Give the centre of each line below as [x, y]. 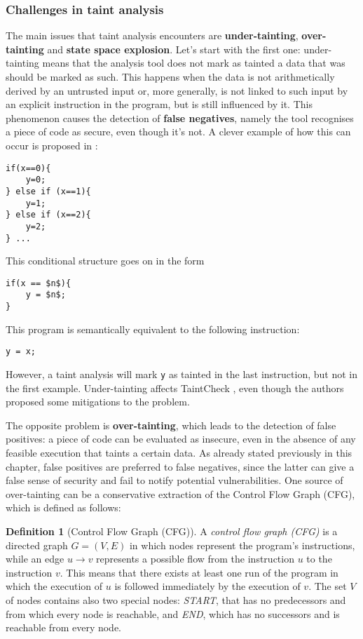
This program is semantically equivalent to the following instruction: [153, 329]
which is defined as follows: [63, 507]
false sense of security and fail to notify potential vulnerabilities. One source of [174, 480]
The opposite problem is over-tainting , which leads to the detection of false [171, 425]
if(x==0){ [28, 168]
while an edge [35, 559]
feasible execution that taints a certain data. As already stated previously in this [179, 452]
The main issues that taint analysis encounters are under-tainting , [152, 35]
